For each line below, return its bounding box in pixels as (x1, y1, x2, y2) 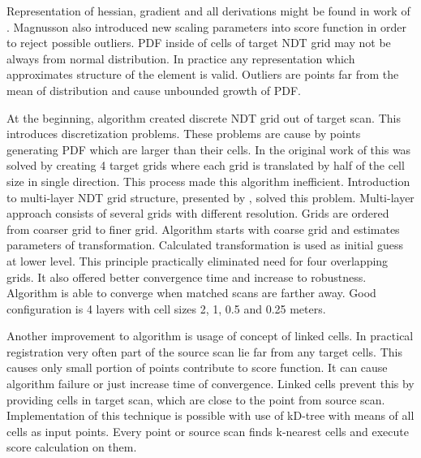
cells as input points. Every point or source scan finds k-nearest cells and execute (6, 422, 409, 439)
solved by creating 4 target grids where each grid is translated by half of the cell (6, 157, 405, 174)
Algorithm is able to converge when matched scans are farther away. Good (6, 284, 376, 301)
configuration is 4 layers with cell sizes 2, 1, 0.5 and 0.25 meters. (6, 300, 326, 317)
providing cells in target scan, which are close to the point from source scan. (6, 391, 385, 408)
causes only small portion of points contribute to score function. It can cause (6, 359, 388, 376)
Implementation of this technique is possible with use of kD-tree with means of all (6, 407, 415, 424)
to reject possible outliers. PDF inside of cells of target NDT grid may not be (6, 34, 391, 51)
